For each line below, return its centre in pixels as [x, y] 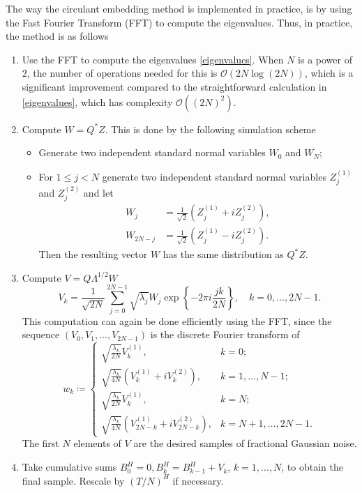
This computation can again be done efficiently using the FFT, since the [177, 320]
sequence [41, 334]
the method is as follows [57, 36]
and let [98, 192]
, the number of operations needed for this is [122, 73]
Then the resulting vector [93, 254]
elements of [97, 443]
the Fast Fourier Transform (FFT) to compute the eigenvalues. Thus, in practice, [179, 22]
